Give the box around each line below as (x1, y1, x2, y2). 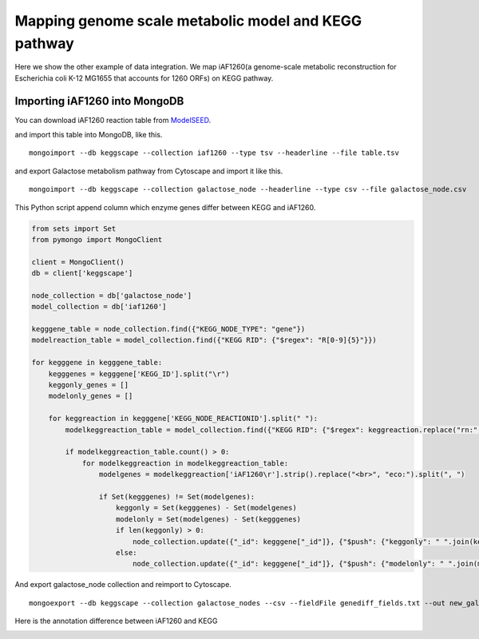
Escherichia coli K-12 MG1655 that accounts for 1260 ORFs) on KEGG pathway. (14, 73, 274, 83)
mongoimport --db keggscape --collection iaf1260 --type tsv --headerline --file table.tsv (29, 149, 399, 157)
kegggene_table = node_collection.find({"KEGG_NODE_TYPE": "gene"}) (31, 324, 306, 334)
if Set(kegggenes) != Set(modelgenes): (98, 492, 255, 501)
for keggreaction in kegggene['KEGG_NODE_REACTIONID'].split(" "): (48, 414, 319, 423)
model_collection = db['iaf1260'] (31, 302, 167, 312)
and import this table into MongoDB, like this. (14, 130, 163, 140)
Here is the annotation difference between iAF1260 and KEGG (14, 616, 218, 626)
